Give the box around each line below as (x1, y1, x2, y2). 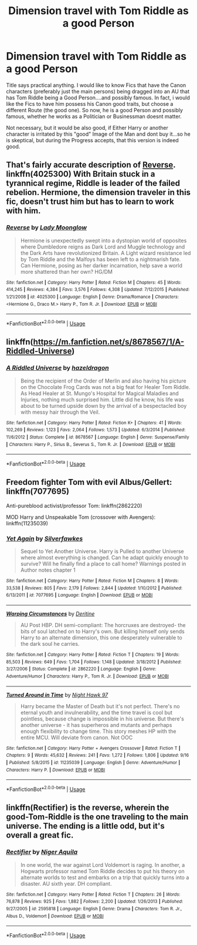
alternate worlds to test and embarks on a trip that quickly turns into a (20, 874, 189, 881)
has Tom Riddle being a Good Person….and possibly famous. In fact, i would (6, 94, 191, 101)
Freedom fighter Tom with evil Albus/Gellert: (6, 477, 172, 487)
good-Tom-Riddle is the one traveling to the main (6, 812, 189, 822)
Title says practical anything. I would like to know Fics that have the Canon (6, 81, 186, 89)
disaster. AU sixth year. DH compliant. (20, 880, 112, 887)
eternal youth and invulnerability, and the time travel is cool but (20, 709, 173, 716)
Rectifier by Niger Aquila (6, 848, 78, 856)
